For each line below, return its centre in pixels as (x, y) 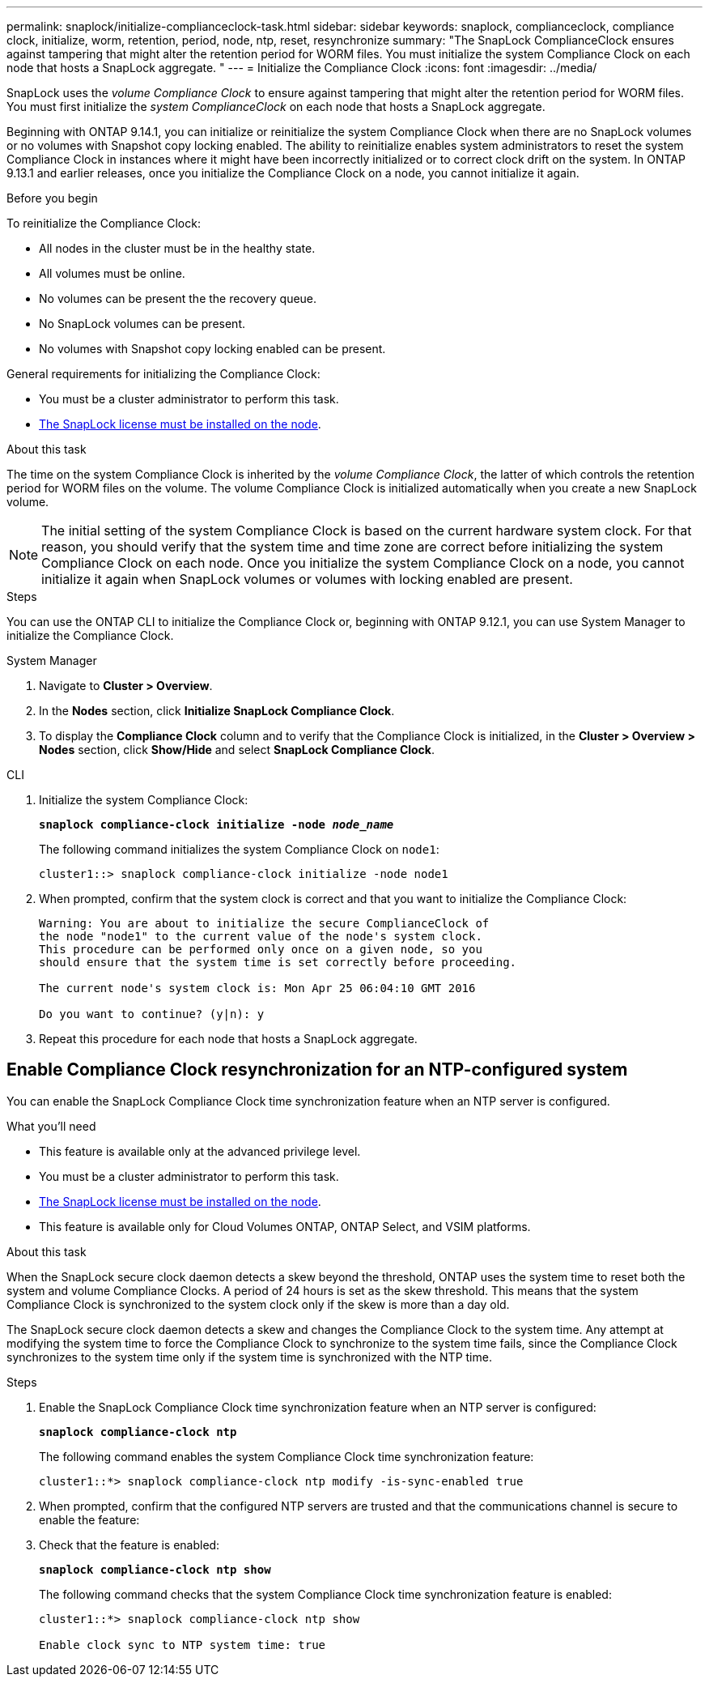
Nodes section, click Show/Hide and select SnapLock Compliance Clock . (237, 750)
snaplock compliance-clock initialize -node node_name (217, 824)
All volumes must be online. (112, 273)
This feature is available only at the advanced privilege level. (200, 1151)
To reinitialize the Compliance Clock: (104, 223)
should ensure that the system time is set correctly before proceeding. (278, 962)
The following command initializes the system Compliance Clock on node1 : (239, 849)
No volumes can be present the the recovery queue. (178, 298)
